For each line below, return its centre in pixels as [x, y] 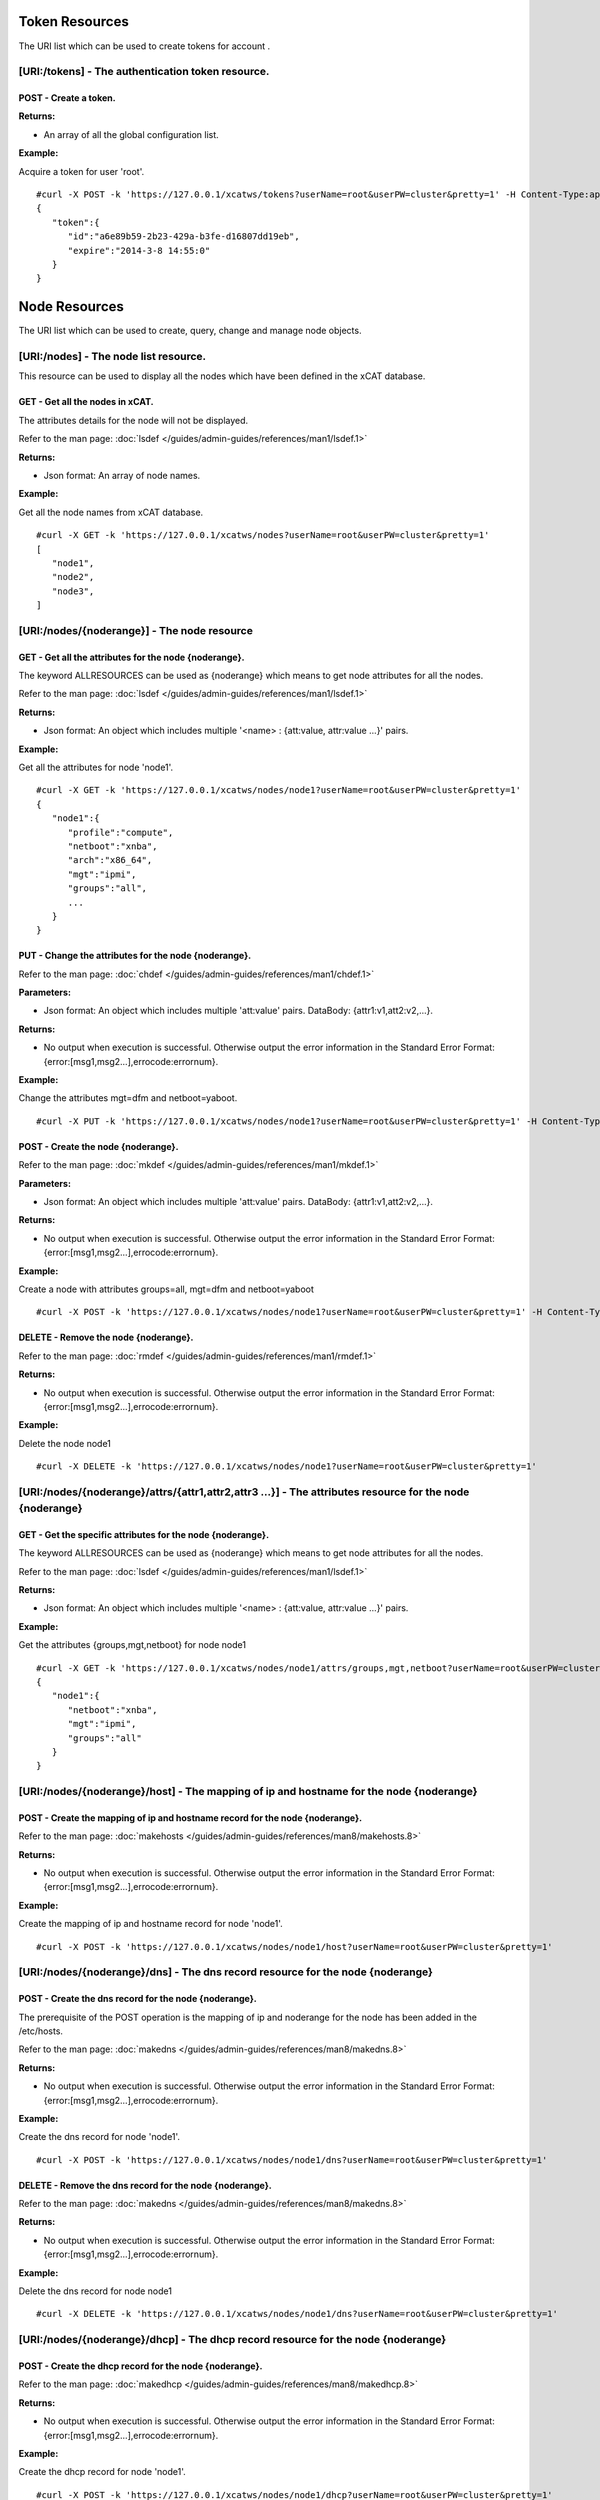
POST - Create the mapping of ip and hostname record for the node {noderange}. [190, 1817]
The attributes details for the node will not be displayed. [133, 420]
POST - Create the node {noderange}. [98, 1146]
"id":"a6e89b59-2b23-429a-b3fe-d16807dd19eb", [183, 236]
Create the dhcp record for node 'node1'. [102, 2472]
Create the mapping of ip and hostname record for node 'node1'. [151, 1924]
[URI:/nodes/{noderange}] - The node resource [136, 630]
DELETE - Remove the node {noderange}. [106, 1337]
